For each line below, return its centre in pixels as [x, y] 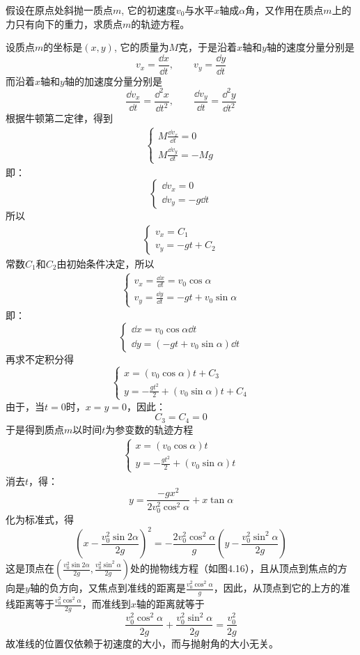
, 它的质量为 [141, 47]
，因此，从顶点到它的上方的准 [282, 588]
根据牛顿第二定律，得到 [59, 118]
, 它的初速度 [149, 10]
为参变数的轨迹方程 [149, 429]
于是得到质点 [35, 429]
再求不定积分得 [40, 359]
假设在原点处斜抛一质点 [59, 10]
